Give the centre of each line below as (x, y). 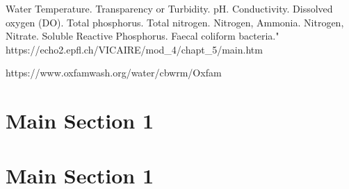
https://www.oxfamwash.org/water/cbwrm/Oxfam (114, 73)
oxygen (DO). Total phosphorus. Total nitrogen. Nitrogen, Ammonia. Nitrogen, (175, 22)
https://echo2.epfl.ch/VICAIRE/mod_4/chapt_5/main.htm (134, 49)
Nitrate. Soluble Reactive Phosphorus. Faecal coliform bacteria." (143, 36)
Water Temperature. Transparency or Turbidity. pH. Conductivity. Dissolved (169, 8)
